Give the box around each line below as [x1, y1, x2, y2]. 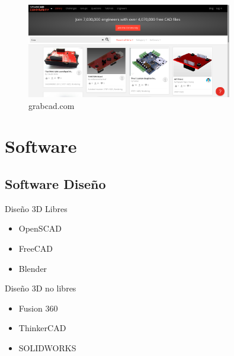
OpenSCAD [18, 222, 62, 235]
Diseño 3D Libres [5, 202, 68, 214]
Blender [18, 262, 47, 274]
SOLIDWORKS [18, 341, 76, 354]
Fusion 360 [18, 302, 58, 314]
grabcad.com [28, 99, 75, 111]
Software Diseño [5, 174, 106, 193]
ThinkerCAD [18, 322, 66, 334]
